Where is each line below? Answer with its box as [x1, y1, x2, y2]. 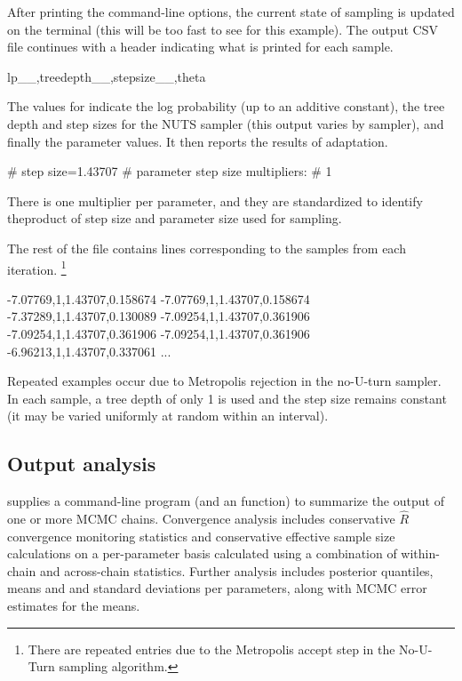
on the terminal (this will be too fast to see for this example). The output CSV [7, 20, 438, 38]
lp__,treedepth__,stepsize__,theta [7, 67, 206, 85]
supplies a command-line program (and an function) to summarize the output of [7, 492, 444, 510]
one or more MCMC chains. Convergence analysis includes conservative [7, 509, 395, 527]
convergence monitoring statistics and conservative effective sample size [7, 526, 395, 545]
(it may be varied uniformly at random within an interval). [7, 406, 329, 425]
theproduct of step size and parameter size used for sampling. [7, 209, 342, 228]
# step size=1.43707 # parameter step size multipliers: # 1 [7, 162, 332, 180]
